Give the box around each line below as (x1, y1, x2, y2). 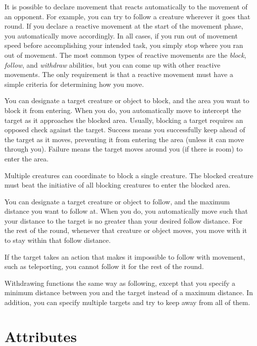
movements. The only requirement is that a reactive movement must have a (4, 69, 233, 79)
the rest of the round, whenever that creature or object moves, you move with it (4, 225, 247, 235)
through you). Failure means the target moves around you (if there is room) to (4, 144, 243, 154)
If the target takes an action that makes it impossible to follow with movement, (4, 251, 245, 262)
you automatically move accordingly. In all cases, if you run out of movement (4, 30, 238, 40)
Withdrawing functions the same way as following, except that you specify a (4, 277, 236, 288)
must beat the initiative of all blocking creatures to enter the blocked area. (4, 180, 231, 190)
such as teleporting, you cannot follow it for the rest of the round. (4, 261, 204, 271)
